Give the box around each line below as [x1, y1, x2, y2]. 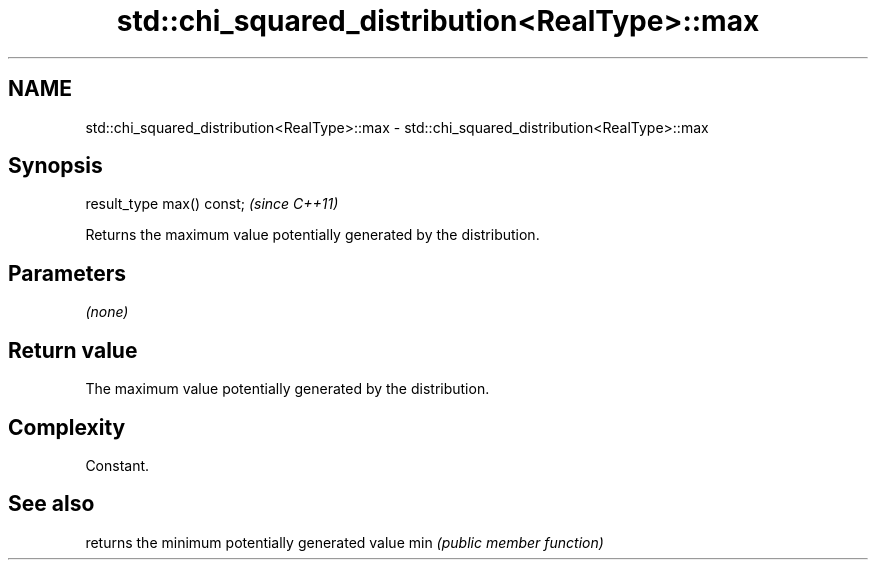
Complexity [8, 414, 126, 440]
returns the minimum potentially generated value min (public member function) [85, 533, 604, 551]
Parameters [8, 260, 126, 286]
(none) [85, 303, 129, 321]
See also [8, 491, 95, 517]
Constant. [85, 456, 150, 474]
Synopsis [8, 153, 103, 179]
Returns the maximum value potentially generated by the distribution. [85, 226, 540, 244]
